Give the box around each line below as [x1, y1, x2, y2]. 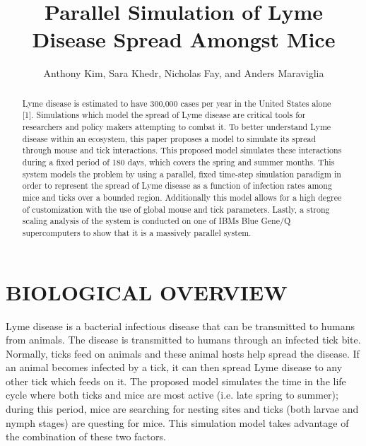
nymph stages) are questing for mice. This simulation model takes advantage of [6, 415, 349, 430]
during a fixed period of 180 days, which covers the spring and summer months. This [22, 155, 335, 168]
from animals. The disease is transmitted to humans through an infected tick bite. [6, 332, 361, 347]
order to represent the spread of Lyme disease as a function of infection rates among [22, 180, 332, 192]
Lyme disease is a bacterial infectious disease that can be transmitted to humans [6, 318, 355, 333]
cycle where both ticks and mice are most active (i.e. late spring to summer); [6, 387, 338, 402]
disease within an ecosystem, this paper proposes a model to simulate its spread [22, 132, 317, 144]
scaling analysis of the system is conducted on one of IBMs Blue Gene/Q [22, 215, 291, 227]
